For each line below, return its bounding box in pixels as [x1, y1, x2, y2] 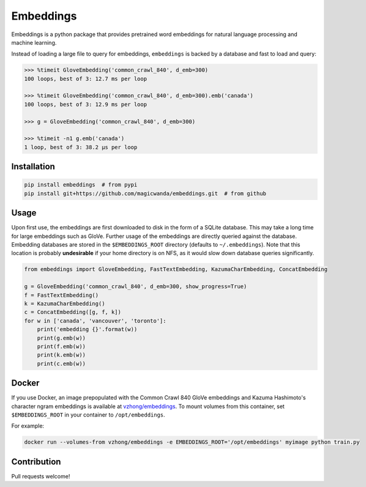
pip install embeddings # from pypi [24, 181, 138, 188]
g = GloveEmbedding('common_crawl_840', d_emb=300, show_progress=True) [24, 283, 247, 290]
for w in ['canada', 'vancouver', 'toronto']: [24, 317, 166, 324]
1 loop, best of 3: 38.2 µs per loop [24, 144, 138, 151]
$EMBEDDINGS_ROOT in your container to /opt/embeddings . [11, 411, 165, 418]
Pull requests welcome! [11, 472, 70, 480]
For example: [11, 422, 45, 429]
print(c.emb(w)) [37, 360, 86, 367]
